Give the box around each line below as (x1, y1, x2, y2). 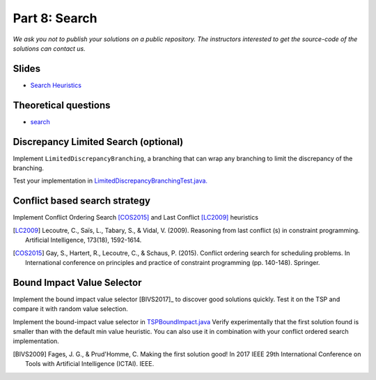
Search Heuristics (30, 81, 81, 89)
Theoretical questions (13, 99, 111, 111)
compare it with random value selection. (13, 305, 128, 313)
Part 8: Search (13, 10, 97, 26)
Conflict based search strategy (13, 195, 151, 207)
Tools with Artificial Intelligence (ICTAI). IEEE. (25, 360, 155, 368)
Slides (13, 63, 41, 75)
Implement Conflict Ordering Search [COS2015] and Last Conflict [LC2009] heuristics (13, 213, 259, 222)
